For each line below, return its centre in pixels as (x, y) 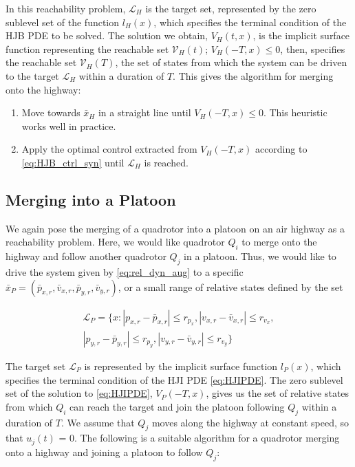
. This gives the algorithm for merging (253, 75)
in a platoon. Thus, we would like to (260, 256)
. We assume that (98, 422)
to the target (32, 75)
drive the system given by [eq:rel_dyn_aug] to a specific (125, 271)
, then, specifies (313, 48)
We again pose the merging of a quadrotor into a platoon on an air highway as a (175, 228)
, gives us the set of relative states (278, 393)
